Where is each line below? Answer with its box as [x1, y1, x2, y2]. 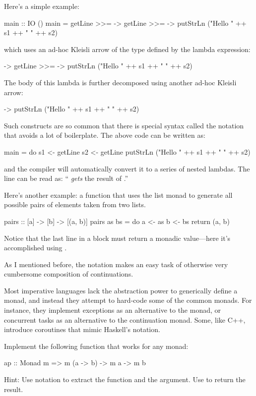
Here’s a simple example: [4, 1, 79, 11]
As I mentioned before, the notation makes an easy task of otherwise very [4, 259, 228, 269]
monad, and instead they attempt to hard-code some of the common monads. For [4, 295, 252, 305]
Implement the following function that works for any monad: [4, 340, 189, 351]
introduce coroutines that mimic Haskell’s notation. [4, 324, 160, 335]
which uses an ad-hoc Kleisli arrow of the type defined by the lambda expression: [4, 44, 251, 54]
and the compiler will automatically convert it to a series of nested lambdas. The [4, 163, 250, 173]
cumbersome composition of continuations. [4, 269, 133, 279]
